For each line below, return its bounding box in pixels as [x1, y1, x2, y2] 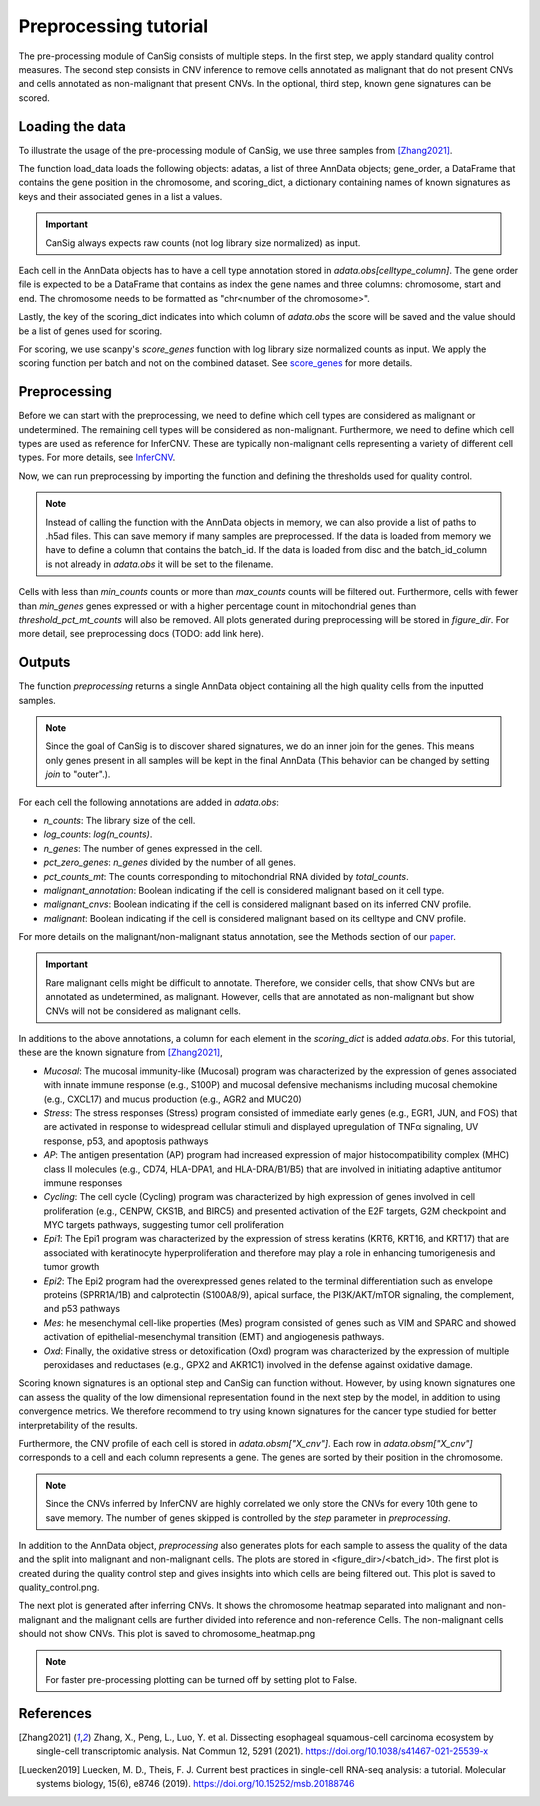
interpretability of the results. [18, 1419, 139, 1431]
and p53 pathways [43, 1303, 120, 1315]
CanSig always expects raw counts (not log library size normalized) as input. [45, 236, 361, 249]
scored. [18, 91, 50, 104]
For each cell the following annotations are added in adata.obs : [18, 796, 280, 808]
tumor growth [43, 1261, 100, 1273]
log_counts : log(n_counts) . [43, 828, 153, 840]
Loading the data [18, 118, 127, 135]
